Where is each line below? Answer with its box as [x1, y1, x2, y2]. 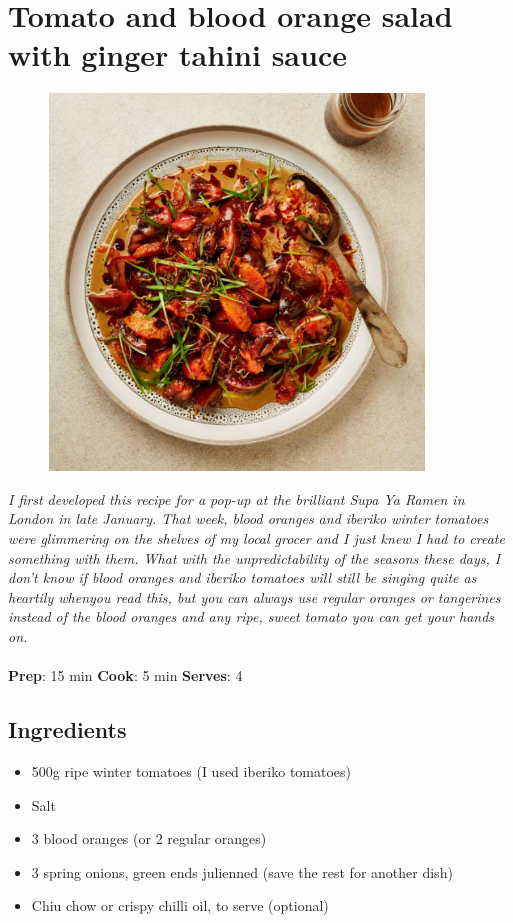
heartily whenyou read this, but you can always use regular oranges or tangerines [8, 586, 501, 607]
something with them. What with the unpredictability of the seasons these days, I [8, 547, 501, 568]
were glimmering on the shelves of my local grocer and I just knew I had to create [8, 528, 505, 549]
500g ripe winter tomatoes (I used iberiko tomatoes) [31, 760, 352, 781]
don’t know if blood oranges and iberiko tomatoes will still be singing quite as [8, 567, 477, 588]
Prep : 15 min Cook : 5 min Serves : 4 [8, 665, 243, 686]
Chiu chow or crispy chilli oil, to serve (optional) [31, 895, 329, 916]
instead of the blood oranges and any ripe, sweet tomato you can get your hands [8, 606, 495, 627]
